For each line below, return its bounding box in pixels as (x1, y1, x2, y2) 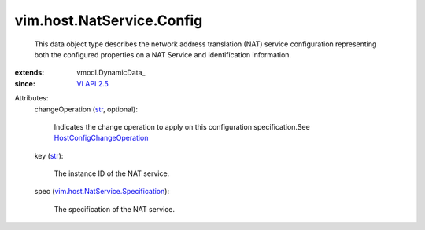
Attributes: (14, 93, 49, 103)
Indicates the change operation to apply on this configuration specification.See (54, 122, 310, 131)
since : (14, 78, 35, 88)
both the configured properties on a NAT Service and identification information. (34, 49, 291, 59)
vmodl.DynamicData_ (76, 68, 146, 78)
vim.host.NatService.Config (14, 12, 203, 29)
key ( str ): (34, 151, 64, 160)
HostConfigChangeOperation (54, 133, 149, 143)
